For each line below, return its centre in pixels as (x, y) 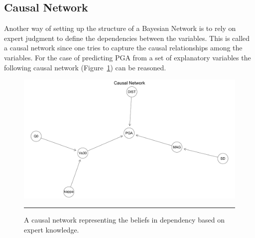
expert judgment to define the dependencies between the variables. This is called (127, 38)
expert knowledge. (52, 229)
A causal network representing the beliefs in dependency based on (124, 220)
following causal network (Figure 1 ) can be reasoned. (85, 67)
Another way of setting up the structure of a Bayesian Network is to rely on (120, 28)
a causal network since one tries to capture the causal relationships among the (123, 48)
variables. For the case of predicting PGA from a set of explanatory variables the (127, 57)
